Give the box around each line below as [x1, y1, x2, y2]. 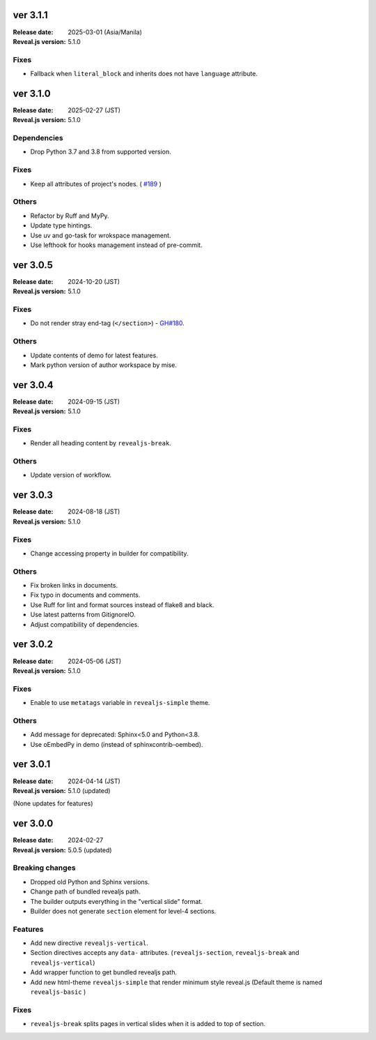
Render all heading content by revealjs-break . [30, 439, 172, 447]
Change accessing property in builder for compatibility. [30, 549, 189, 558]
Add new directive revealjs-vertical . [30, 939, 149, 947]
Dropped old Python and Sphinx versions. [30, 877, 150, 886]
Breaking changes [13, 863, 76, 872]
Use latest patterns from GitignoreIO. [30, 611, 136, 619]
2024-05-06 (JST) [68, 657, 122, 665]
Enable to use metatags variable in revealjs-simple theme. [30, 699, 210, 707]
